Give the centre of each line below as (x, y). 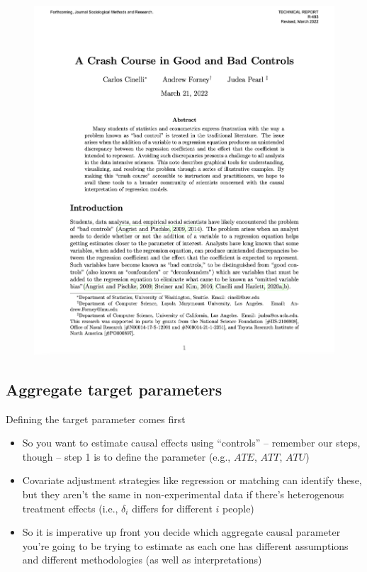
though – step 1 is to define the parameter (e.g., (126, 456)
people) (238, 508)
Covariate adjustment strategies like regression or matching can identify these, (192, 480)
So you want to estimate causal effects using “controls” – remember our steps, (191, 443)
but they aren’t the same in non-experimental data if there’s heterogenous (183, 494)
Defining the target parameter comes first (96, 419)
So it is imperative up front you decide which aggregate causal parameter (181, 532)
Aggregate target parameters (114, 389)
